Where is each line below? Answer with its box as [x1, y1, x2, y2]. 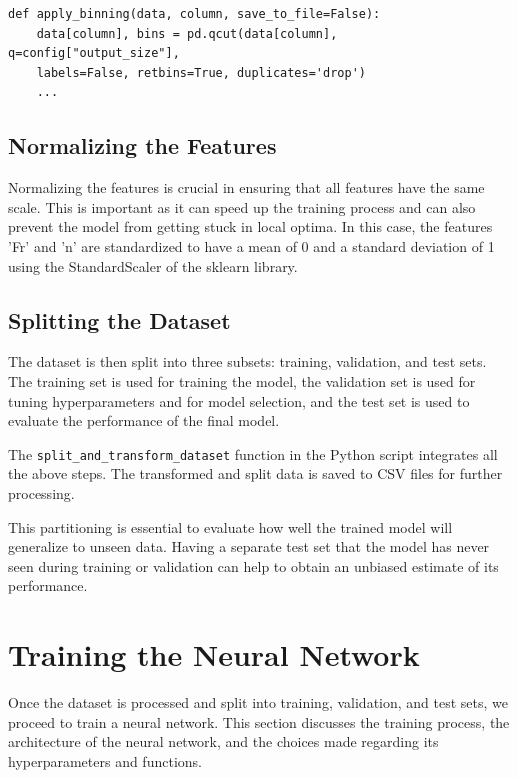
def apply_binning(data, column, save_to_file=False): [8, 7, 381, 21]
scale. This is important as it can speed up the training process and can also [8, 196, 476, 217]
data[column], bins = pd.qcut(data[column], [36, 26, 338, 41]
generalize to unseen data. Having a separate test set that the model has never [8, 536, 490, 557]
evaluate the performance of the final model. [8, 410, 280, 431]
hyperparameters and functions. [8, 750, 202, 771]
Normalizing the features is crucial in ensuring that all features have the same [8, 177, 485, 198]
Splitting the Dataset [8, 304, 231, 335]
